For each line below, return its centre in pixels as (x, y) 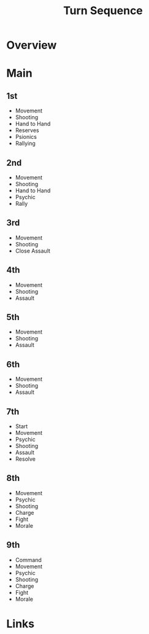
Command (28, 560)
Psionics (26, 137)
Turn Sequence (103, 11)
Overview (32, 45)
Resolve (25, 459)
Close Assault (33, 251)
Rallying (25, 143)
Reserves (27, 130)
